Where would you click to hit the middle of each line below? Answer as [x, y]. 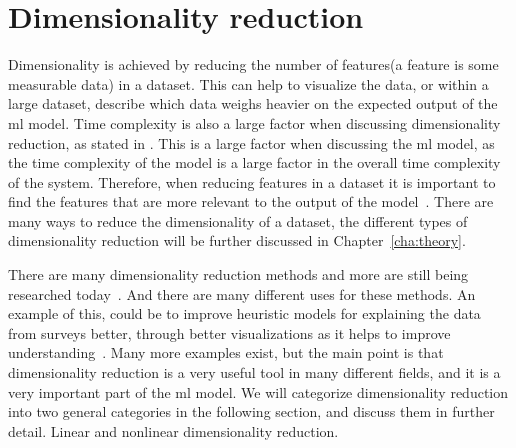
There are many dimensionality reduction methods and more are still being [238, 274]
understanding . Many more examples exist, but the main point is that [226, 352]
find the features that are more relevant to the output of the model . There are [251, 201]
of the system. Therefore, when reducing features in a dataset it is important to [252, 181]
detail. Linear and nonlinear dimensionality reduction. [173, 430]
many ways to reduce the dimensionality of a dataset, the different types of [238, 220]
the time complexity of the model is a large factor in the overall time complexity [254, 162]
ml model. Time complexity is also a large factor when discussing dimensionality [254, 122]
